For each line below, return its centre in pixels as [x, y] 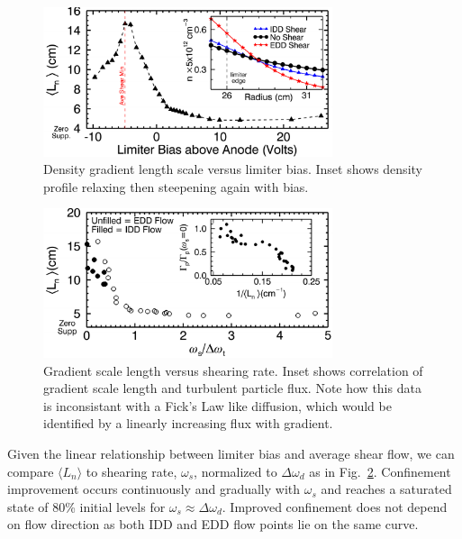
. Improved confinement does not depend [335, 506]
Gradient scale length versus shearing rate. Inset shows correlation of [233, 370]
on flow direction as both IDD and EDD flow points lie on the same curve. [213, 524]
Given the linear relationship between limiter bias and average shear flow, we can [231, 454]
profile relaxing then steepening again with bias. [176, 186]
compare [31, 471]
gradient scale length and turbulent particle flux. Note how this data [232, 388]
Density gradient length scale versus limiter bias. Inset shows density [233, 169]
